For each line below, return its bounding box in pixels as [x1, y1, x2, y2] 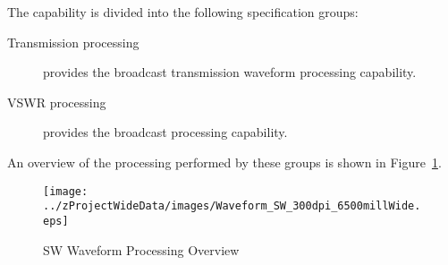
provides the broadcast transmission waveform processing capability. [43, 63, 417, 81]
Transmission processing [7, 32, 139, 51]
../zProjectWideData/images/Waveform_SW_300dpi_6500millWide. [43, 200, 421, 213]
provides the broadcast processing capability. [43, 123, 288, 141]
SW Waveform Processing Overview [43, 240, 240, 259]
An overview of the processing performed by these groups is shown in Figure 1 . [7, 152, 442, 171]
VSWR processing [7, 92, 106, 111]
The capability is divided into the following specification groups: [7, 3, 359, 21]
